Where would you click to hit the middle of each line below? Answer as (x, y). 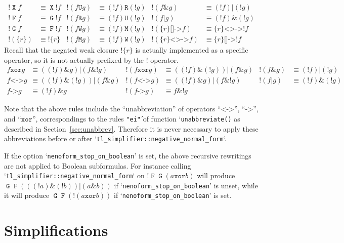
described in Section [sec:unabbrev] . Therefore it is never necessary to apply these (131, 128)
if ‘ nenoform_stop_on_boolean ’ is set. (173, 195)
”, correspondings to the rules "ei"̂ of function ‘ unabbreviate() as (136, 118)
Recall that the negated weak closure (61, 50)
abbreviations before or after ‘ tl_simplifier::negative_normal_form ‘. (115, 138)
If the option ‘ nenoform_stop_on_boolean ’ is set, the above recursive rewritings (128, 155)
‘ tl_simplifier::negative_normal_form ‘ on (74, 175)
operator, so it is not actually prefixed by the (74, 59)
